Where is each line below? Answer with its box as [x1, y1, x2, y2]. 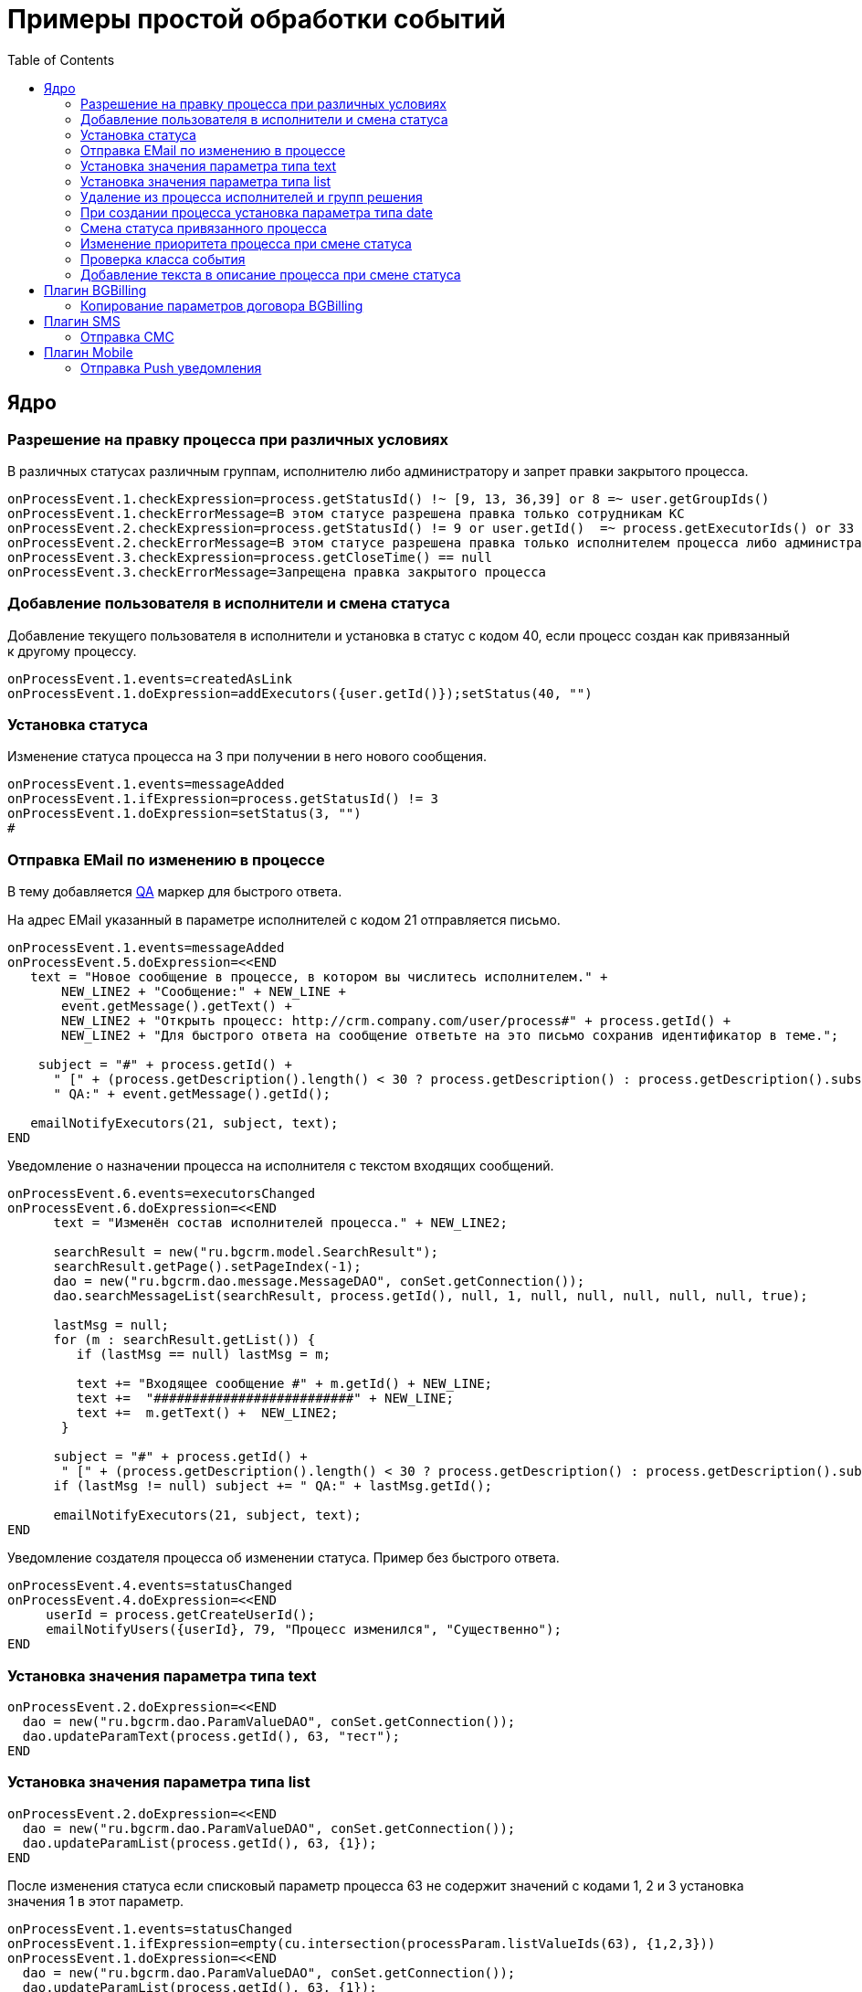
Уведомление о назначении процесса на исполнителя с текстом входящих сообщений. [7, 1158, 554, 1174]
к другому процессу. [7, 642, 137, 659]
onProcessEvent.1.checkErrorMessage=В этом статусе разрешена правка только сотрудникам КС [7, 505, 685, 521]
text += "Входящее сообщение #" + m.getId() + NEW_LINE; [76, 1376, 493, 1392]
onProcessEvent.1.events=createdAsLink [7, 671, 292, 686]
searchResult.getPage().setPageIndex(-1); [53, 1259, 362, 1275]
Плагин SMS [44, 313, 121, 329]
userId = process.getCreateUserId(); [46, 1607, 316, 1623]
